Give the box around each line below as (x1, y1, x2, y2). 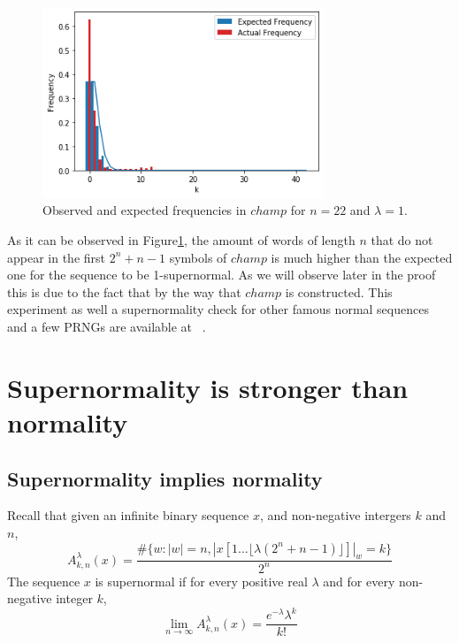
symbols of (169, 248, 227, 266)
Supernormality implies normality (7, 464, 323, 492)
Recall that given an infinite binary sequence (7, 506, 249, 524)
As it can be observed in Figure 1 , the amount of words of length (7, 231, 356, 249)
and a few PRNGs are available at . (7, 318, 206, 335)
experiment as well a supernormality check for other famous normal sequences (7, 300, 429, 318)
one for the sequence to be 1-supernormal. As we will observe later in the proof (7, 265, 436, 284)
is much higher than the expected (271, 248, 453, 266)
